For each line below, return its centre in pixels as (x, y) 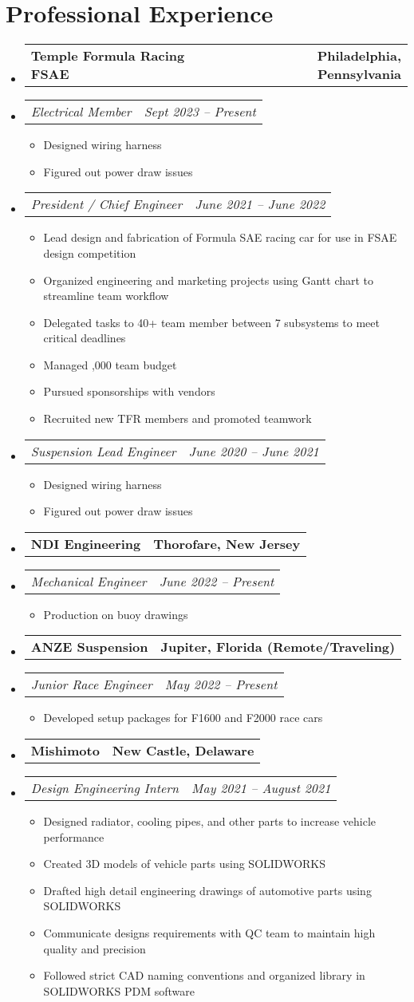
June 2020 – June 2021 (254, 451)
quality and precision (95, 948)
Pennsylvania (359, 74)
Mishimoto (65, 751)
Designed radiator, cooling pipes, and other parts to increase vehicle (210, 821)
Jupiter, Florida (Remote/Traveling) (278, 647)
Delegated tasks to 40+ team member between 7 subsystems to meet (211, 322)
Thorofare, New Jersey (227, 543)
